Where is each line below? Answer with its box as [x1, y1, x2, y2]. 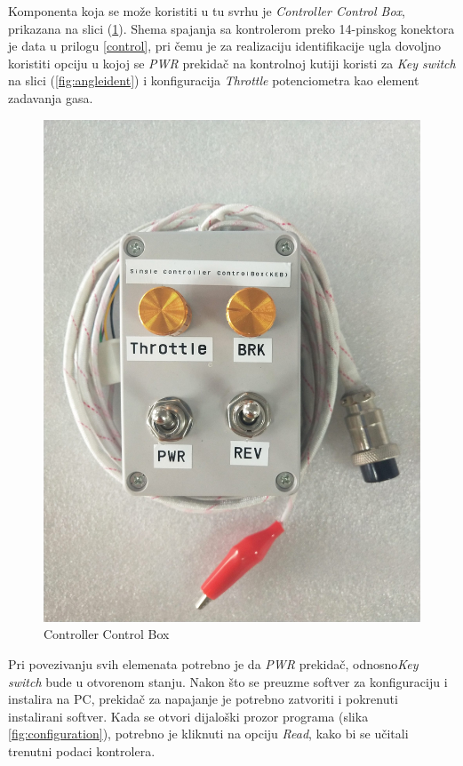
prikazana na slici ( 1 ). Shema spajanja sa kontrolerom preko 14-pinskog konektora [8, 19, 455, 37]
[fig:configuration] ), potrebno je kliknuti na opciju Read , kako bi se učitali [8, 724, 409, 743]
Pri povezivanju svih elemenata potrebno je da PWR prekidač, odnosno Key [8, 655, 419, 674]
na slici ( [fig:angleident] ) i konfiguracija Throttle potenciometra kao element [8, 71, 419, 90]
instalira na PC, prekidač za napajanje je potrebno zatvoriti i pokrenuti [8, 690, 398, 708]
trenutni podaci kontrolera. [8, 742, 156, 761]
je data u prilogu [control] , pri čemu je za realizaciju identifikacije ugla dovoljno [8, 36, 442, 55]
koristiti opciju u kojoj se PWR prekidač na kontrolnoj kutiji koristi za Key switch [8, 53, 456, 72]
